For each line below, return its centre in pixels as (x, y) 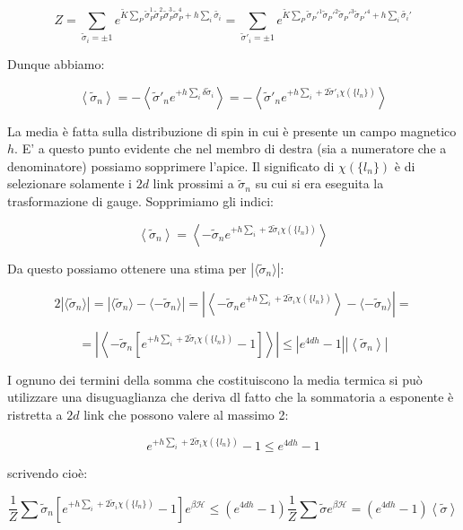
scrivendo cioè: (48, 473)
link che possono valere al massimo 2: (186, 414)
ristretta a (35, 414)
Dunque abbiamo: (56, 64)
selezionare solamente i (70, 183)
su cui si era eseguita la (319, 183)
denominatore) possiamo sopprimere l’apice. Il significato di (171, 165)
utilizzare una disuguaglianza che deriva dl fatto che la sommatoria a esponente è (231, 397)
